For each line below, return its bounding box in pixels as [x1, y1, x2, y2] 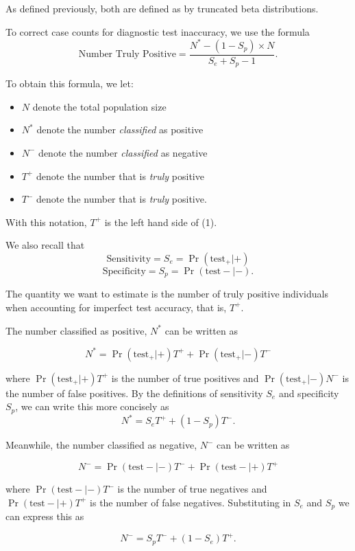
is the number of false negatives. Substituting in [90, 495, 291, 509]
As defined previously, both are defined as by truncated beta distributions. [5, 1, 319, 15]
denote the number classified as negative [38, 145, 208, 159]
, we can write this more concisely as [15, 399, 169, 414]
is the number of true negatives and [117, 482, 267, 496]
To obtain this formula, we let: [5, 76, 134, 91]
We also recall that [5, 238, 85, 252]
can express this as [5, 509, 84, 524]
